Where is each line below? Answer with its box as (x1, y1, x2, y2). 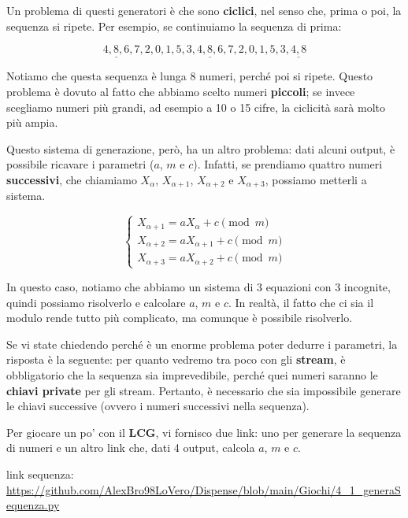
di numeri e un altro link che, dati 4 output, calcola (6, 439, 255, 456)
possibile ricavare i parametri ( (6, 156, 154, 172)
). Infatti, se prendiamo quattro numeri (193, 156, 383, 172)
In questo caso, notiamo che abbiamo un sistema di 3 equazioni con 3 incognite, (6, 278, 391, 294)
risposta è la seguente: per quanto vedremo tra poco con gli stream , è (6, 351, 346, 368)
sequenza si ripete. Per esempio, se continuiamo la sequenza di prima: (6, 17, 342, 34)
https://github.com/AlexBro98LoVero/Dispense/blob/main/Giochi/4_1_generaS (6, 481, 401, 498)
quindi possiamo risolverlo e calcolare (6, 294, 186, 310)
